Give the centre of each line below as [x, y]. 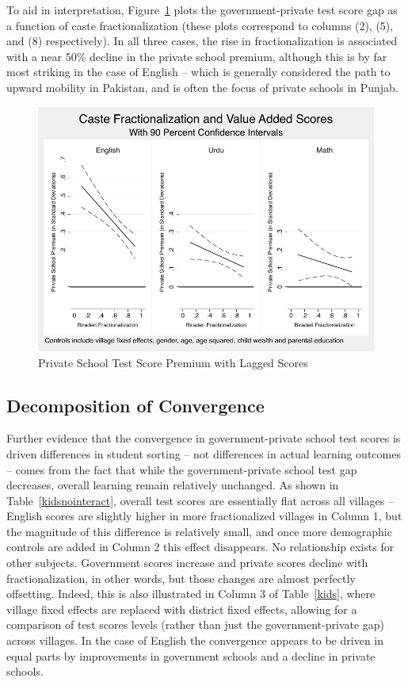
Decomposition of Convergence [135, 405]
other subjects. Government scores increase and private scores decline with [187, 563]
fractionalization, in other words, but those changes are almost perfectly [181, 578]
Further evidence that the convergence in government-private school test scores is [204, 438]
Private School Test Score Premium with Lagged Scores [173, 362]
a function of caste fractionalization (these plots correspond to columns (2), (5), [200, 25]
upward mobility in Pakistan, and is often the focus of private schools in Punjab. [202, 87]
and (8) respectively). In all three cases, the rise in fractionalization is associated [202, 41]
